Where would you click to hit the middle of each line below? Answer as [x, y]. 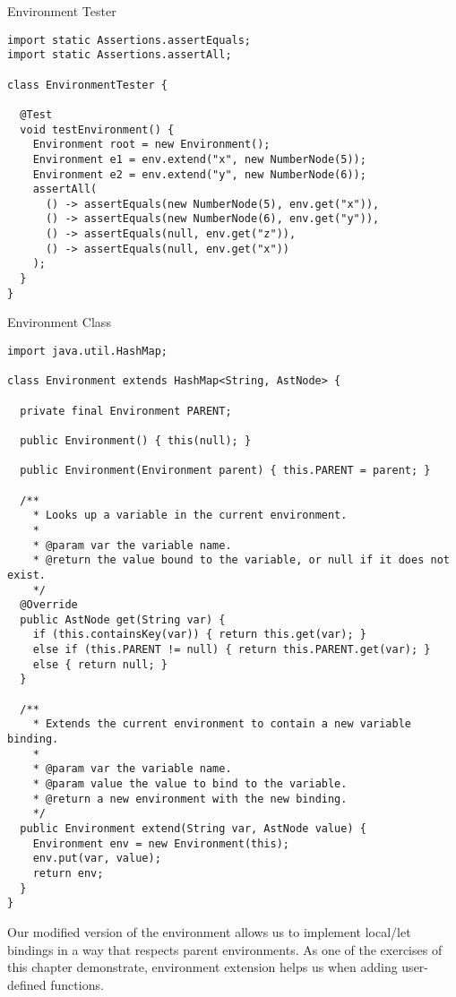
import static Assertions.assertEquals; [129, 40]
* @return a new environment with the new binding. [190, 799]
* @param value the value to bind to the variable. [190, 784]
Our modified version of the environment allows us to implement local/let [209, 931]
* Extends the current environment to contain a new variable [222, 724]
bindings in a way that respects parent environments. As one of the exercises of [225, 949]
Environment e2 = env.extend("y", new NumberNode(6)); [199, 174]
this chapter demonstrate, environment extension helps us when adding [202, 967]
